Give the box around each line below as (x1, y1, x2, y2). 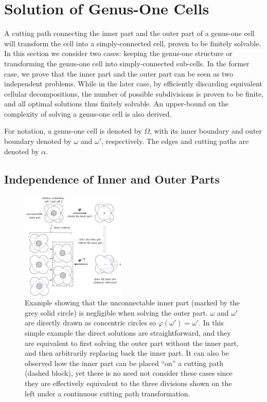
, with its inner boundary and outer (150, 125, 262, 136)
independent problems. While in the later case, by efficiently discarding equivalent (4, 78, 263, 89)
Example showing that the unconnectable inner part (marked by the (25, 297, 240, 308)
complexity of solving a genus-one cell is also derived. (4, 108, 172, 119)
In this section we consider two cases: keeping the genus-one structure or (4, 48, 233, 59)
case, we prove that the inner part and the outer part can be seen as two (4, 68, 233, 79)
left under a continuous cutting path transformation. (25, 388, 190, 398)
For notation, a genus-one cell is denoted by (4, 125, 142, 136)
